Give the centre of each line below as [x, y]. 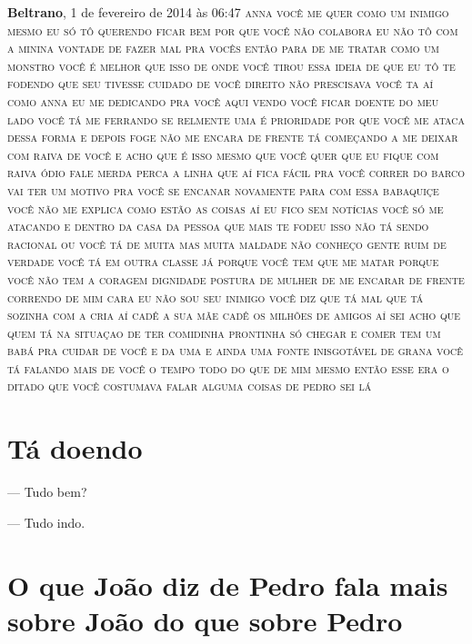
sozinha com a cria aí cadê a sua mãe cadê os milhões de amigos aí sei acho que [234, 315]
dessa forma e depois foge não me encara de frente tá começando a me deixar [233, 137]
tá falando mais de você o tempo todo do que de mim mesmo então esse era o [228, 367]
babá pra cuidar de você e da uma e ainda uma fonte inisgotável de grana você [236, 350]
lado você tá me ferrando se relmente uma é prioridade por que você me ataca [236, 119]
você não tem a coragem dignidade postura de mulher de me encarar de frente [236, 278]
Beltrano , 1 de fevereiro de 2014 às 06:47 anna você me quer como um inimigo [228, 12]
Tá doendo [75, 448]
